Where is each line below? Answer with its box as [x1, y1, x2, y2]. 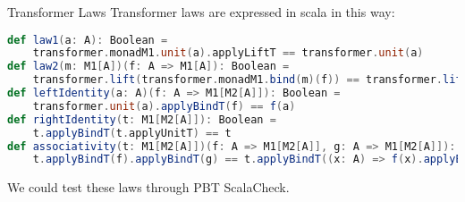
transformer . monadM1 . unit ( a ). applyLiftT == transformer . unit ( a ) [32, 46, 424, 60]
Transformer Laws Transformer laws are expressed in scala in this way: [7, 3, 395, 21]
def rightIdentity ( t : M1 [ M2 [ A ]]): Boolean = [7, 113, 276, 126]
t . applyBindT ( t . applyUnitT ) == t [32, 126, 232, 139]
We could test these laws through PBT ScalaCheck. [7, 178, 290, 197]
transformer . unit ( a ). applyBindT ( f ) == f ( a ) [32, 99, 296, 113]
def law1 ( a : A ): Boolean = [7, 33, 168, 46]
